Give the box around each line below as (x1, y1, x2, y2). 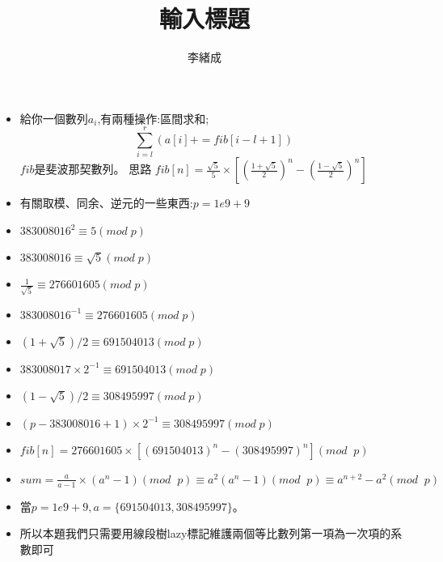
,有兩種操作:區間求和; (97, 109, 209, 126)
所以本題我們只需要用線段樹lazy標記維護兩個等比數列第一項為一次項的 (19, 525, 391, 542)
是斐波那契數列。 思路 (34, 160, 152, 177)
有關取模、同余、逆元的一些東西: (19, 194, 193, 211)
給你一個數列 (19, 109, 88, 126)
